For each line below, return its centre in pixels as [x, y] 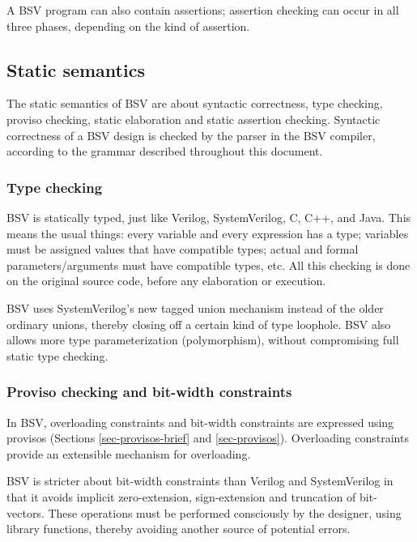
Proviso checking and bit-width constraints [149, 392]
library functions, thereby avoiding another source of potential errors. [179, 529]
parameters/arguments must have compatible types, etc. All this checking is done [208, 265]
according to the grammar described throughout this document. [165, 151]
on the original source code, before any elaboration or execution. [166, 281]
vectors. [26, 512]
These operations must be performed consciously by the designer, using [225, 512]
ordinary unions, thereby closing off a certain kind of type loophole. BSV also [199, 324]
